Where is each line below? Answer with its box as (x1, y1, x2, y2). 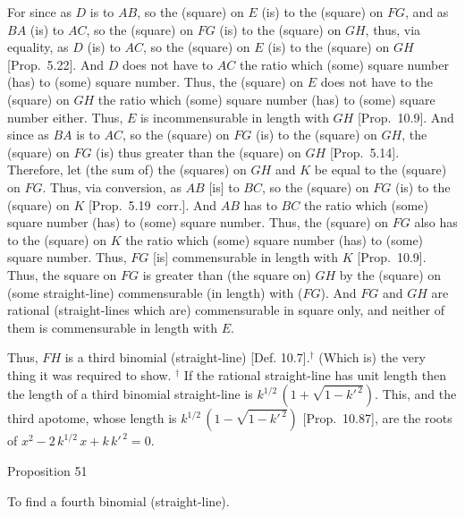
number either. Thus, (7, 107, 123, 126)
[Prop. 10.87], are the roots (302, 409, 452, 428)
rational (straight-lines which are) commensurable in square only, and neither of (7, 301, 445, 319)
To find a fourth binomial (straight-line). (7, 491, 230, 510)
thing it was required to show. (7, 365, 172, 384)
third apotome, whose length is (7, 409, 177, 428)
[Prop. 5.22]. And (7, 55, 104, 73)
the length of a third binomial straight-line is (7, 385, 253, 403)
